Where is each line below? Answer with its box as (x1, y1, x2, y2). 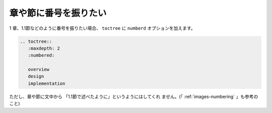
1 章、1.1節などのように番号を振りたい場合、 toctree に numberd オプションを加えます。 (9, 25, 196, 31)
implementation (28, 80, 65, 86)
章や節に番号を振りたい (9, 8, 107, 19)
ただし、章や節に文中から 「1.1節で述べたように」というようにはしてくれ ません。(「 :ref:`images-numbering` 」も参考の (9, 93, 258, 99)
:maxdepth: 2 (28, 45, 60, 51)
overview (28, 67, 50, 72)
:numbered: (28, 53, 55, 58)
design (28, 73, 44, 79)
